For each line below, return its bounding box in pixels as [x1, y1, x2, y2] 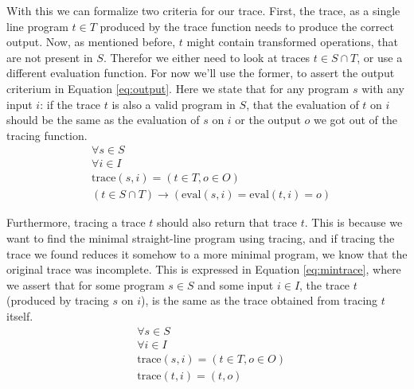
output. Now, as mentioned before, [6, 33, 176, 50]
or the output [235, 111, 301, 128]
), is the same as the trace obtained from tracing [141, 292, 378, 309]
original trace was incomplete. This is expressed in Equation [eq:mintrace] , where [6, 261, 401, 278]
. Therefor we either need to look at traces [103, 49, 310, 65]
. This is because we [304, 214, 403, 231]
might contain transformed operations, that [186, 33, 398, 50]
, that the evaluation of [246, 95, 359, 112]
